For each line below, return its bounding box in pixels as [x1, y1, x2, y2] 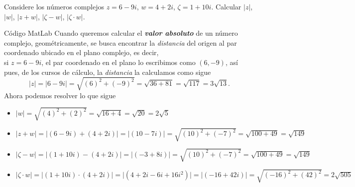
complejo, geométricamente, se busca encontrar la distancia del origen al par [4, 37, 237, 48]
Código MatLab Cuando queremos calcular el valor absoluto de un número [4, 28, 238, 38]
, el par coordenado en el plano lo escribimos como [41, 57, 196, 67]
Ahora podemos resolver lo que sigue [4, 90, 116, 100]
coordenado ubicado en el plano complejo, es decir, [4, 47, 159, 58]
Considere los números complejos [4, 1, 105, 11]
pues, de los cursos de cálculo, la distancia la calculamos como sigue [4, 66, 211, 77]
